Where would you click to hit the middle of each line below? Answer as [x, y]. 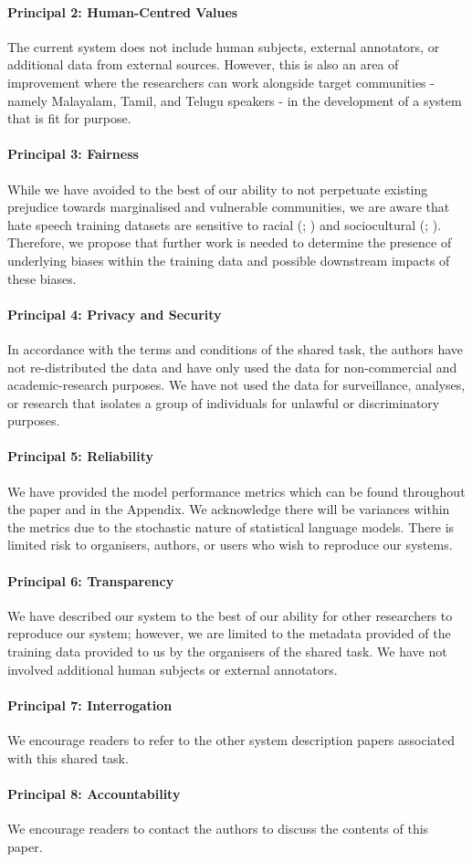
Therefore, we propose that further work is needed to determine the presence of [230, 242]
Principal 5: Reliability [81, 456]
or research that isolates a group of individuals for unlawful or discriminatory [224, 402]
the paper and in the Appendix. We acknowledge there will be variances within [229, 509]
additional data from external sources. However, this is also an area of [203, 64]
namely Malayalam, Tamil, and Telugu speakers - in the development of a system [235, 100]
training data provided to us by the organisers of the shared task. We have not [227, 652]
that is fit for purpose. [69, 118]
